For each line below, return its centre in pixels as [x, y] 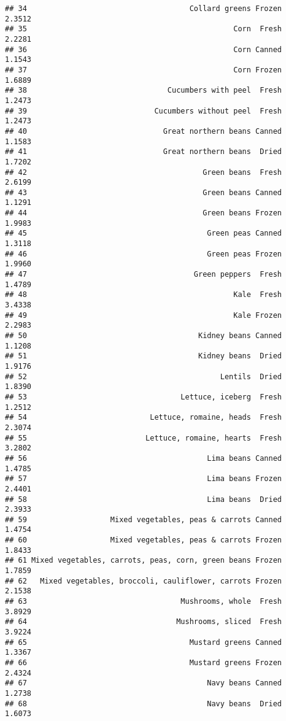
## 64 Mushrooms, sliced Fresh [144, 622]
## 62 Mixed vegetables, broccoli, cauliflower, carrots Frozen [144, 581]
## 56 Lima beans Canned [144, 458]
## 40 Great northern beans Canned [144, 131]
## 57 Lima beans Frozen [144, 479]
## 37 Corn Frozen [144, 70]
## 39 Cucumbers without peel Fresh [144, 111]
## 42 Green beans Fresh [144, 172]
